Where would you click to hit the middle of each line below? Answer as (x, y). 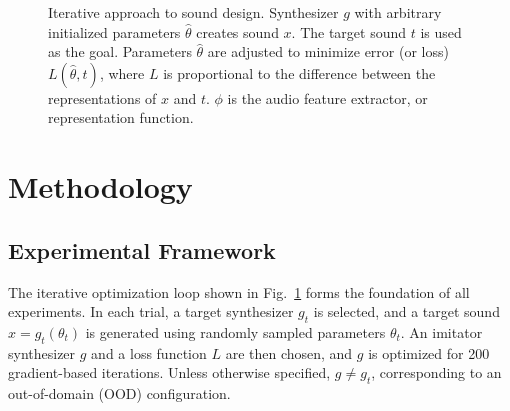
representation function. (121, 117)
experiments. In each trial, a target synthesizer (151, 311)
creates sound (237, 31)
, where (122, 72)
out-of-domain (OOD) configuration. (119, 393)
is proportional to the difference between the (299, 72)
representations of (102, 97)
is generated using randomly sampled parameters (235, 331)
